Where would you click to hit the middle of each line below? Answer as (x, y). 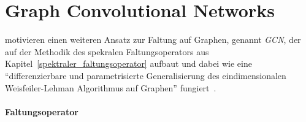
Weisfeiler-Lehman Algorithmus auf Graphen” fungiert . (111, 87)
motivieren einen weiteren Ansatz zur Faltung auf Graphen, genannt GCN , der (153, 40)
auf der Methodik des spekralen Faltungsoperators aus (107, 51)
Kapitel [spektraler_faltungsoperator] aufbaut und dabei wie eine (128, 63)
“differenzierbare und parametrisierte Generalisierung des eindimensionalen (146, 75)
